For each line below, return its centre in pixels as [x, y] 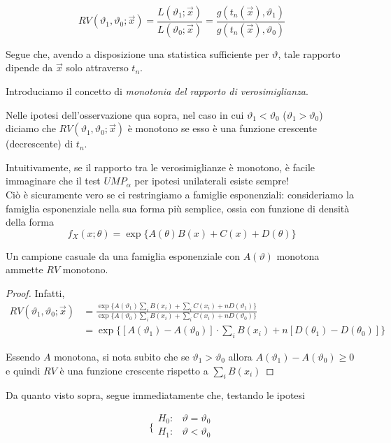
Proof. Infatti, [35, 293]
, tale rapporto [309, 53]
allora [240, 356]
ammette [24, 269]
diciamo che [31, 128]
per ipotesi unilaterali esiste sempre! [212, 181]
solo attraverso [97, 67]
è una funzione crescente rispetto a [134, 370]
